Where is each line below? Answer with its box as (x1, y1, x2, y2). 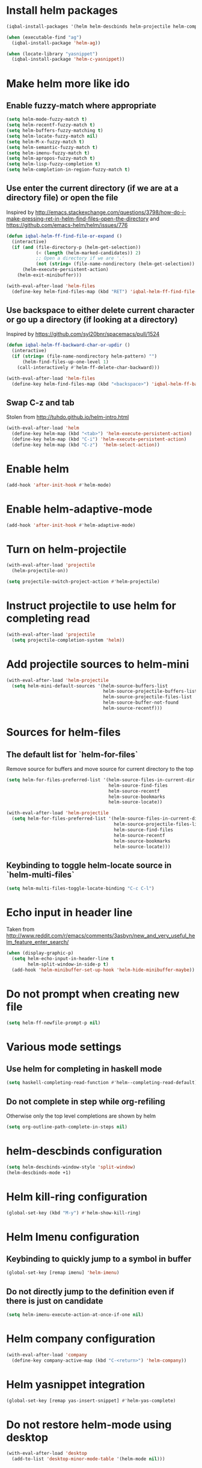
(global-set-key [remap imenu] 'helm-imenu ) (6, 1270, 120, 1276)
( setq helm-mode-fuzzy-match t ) (6, 117, 87, 123)
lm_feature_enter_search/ (6, 939, 69, 946)
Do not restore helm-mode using (6, 1418, 172, 1431)
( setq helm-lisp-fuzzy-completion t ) (6, 161, 101, 167)
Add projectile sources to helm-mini (6, 657, 189, 671)
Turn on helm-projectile (6, 542, 127, 556)
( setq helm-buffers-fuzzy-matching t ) (6, 127, 103, 134)
